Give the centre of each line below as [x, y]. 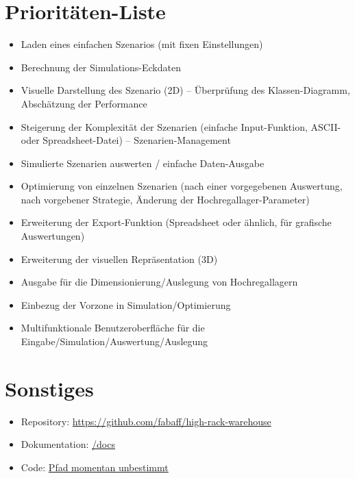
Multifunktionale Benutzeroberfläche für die [113, 328]
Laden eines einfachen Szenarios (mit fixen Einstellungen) [142, 44]
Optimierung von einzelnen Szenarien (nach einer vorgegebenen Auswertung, [182, 186]
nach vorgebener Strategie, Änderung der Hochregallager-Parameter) [165, 199]
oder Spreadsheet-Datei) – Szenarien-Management [126, 140]
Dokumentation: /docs [68, 444]
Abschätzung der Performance [84, 103]
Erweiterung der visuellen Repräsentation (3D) [119, 259]
